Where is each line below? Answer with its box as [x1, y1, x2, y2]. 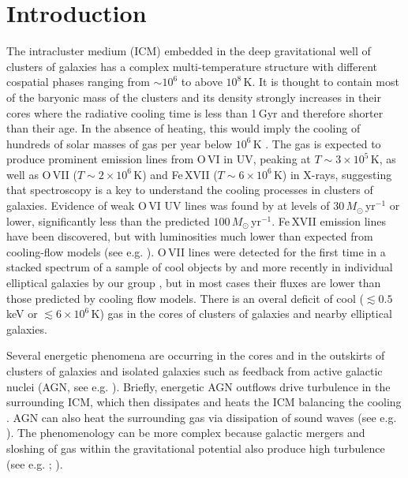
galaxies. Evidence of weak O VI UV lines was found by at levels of [6, 197, 330, 214]
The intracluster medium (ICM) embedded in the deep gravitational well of [6, 43, 371, 59]
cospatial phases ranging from [6, 73, 150, 90]
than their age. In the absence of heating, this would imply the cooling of [6, 120, 361, 136]
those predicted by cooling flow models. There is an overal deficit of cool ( [6, 289, 364, 306]
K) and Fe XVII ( [133, 166, 218, 182]
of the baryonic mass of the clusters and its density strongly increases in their [6, 88, 381, 105]
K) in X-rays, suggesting [273, 166, 392, 182]
